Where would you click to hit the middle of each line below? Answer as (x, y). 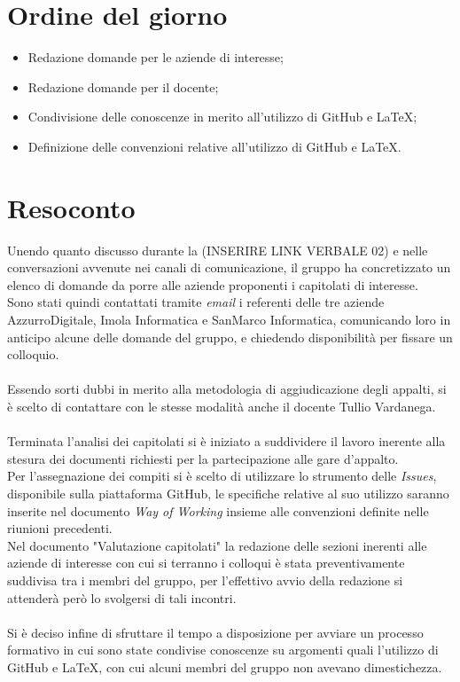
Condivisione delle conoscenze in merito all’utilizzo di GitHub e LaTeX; (222, 117)
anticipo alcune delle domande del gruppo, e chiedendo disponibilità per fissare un (230, 337)
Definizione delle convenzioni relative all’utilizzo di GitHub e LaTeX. (214, 146)
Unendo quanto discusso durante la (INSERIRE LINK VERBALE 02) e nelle (218, 250)
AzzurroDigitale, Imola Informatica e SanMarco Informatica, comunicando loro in (229, 319)
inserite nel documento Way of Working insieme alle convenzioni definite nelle (218, 510)
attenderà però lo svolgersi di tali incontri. (122, 597)
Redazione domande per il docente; (123, 86)
